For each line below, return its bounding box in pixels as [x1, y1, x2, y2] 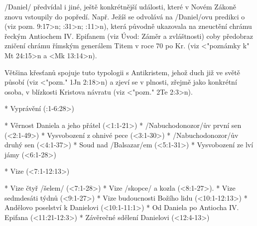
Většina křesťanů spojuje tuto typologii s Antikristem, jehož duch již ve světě [4, 67, 241, 77]
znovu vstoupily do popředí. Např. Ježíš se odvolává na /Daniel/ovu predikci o [4, 11, 245, 21]
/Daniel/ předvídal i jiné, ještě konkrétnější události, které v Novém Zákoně [4, 1, 236, 11]
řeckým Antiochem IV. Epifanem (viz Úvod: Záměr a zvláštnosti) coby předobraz [4, 30, 254, 41]
